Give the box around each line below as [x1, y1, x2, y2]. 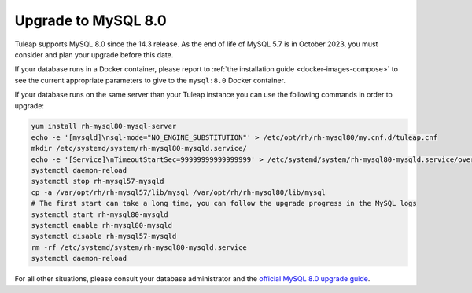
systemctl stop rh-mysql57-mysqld [31, 177, 164, 186]
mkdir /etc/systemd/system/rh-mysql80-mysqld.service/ [31, 144, 247, 153]
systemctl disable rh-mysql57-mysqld [31, 232, 177, 241]
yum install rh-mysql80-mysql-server [31, 122, 177, 131]
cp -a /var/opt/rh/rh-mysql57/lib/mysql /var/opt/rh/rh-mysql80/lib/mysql [31, 188, 326, 196]
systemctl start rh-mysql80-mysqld [31, 210, 168, 219]
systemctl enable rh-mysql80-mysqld [31, 221, 173, 229]
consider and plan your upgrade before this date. [14, 49, 174, 59]
